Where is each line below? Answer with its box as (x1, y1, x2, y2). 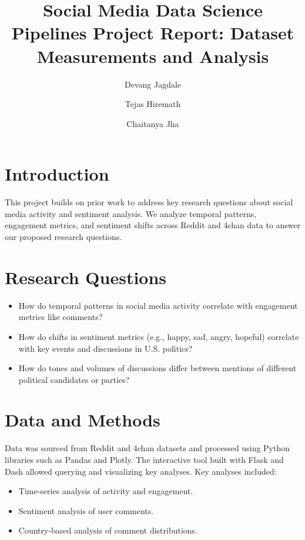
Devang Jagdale (124, 78, 182, 90)
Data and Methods (5, 408, 160, 432)
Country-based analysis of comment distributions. (18, 524, 198, 536)
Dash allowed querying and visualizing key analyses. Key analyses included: (5, 465, 277, 477)
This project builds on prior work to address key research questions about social (5, 196, 293, 208)
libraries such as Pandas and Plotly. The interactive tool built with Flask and (5, 454, 284, 465)
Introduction (5, 162, 109, 186)
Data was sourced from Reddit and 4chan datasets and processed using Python (5, 442, 290, 454)
